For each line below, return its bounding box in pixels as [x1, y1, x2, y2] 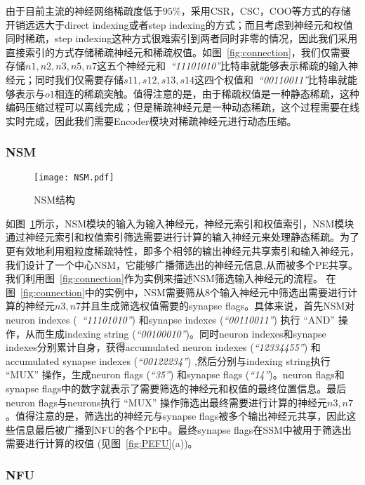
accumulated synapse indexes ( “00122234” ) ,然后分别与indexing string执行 [6, 353, 331, 368]
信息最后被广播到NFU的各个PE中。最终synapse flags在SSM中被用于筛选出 [15, 422, 352, 437]
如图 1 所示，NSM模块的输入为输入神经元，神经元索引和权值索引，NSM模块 [6, 215, 354, 230]
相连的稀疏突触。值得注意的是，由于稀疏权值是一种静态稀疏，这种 [54, 86, 359, 100]
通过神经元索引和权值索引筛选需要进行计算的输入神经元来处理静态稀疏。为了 [6, 230, 359, 244]
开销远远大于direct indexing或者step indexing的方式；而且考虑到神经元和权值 [6, 17, 353, 32]
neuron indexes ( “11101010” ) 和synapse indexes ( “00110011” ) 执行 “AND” [6, 312, 336, 326]
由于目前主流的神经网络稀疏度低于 [6, 4, 163, 18]
